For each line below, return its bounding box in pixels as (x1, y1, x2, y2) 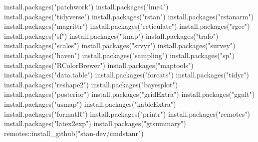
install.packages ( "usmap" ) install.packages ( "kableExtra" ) (4, 98, 176, 109)
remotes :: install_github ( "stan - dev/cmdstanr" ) (4, 128, 144, 138)
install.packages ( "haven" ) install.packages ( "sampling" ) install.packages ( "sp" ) (4, 50, 235, 60)
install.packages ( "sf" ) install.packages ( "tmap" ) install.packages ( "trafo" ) (4, 30, 219, 41)
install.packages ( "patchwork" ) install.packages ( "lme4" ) (4, 1, 169, 11)
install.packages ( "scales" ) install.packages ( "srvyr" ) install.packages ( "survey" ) (4, 40, 236, 51)
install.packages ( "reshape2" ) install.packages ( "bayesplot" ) (4, 79, 178, 89)
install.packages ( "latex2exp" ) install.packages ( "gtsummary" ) (4, 118, 186, 129)
